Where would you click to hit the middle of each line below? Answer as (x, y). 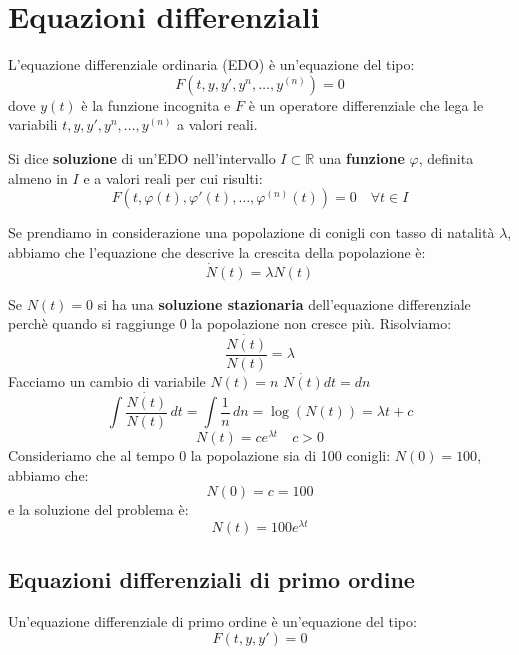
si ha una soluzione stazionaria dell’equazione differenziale (284, 303)
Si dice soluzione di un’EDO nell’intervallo (142, 157)
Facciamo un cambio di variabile (107, 381)
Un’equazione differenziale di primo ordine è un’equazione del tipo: (212, 621)
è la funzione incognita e (156, 104)
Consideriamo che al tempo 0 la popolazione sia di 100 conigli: (199, 455)
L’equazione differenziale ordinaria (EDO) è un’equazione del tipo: (211, 64)
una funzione (361, 157)
